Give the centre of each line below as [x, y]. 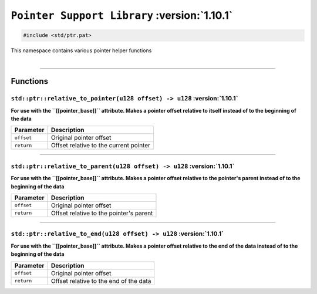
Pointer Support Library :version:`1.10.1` [122, 15]
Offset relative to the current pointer [101, 146]
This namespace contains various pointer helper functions [81, 50]
